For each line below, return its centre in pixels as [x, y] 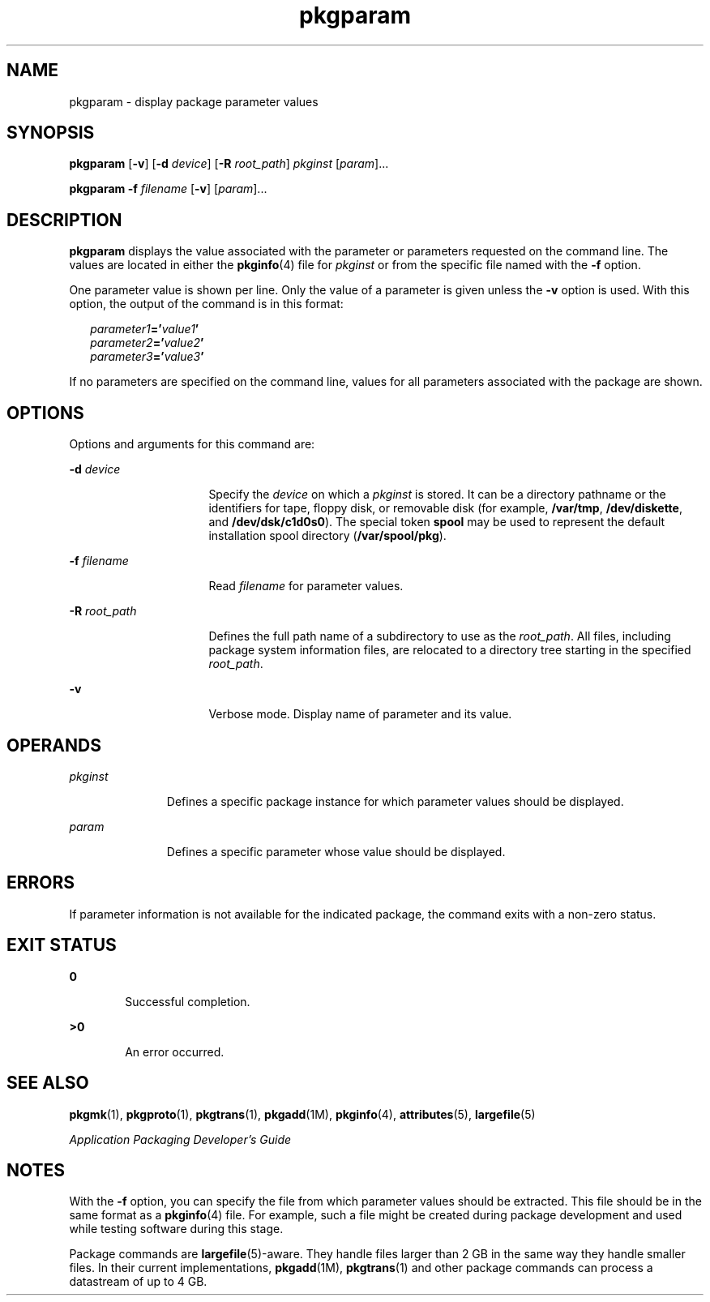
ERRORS [41, 883]
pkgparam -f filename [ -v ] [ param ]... [168, 189]
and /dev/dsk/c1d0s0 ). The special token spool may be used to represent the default [437, 522]
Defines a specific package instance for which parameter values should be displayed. [395, 801]
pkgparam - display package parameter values [194, 101]
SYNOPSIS [51, 133]
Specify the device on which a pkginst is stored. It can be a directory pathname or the [437, 495]
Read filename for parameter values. [306, 586]
